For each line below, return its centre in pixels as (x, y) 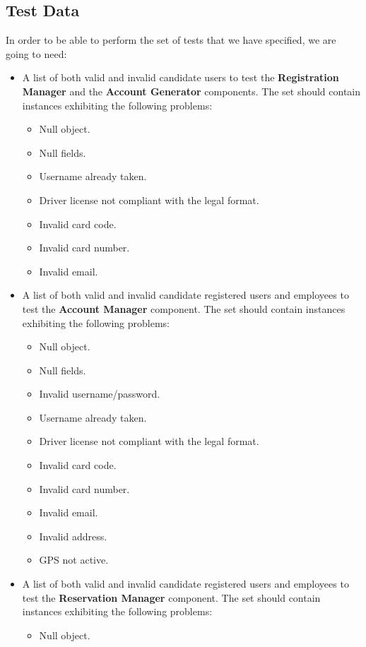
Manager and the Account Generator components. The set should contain (191, 91)
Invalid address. (73, 536)
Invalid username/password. (100, 394)
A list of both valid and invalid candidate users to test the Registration (181, 77)
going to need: (36, 53)
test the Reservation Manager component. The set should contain (171, 597)
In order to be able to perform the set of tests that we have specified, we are (171, 40)
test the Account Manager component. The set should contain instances (184, 308)
